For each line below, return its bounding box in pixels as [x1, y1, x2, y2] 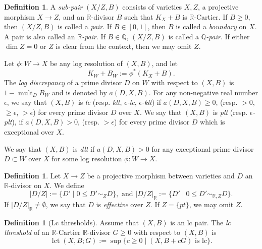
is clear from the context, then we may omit [56, 41, 192, 51]
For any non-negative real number [153, 87, 258, 97]
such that [124, 11, 153, 22]
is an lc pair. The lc [170, 217, 231, 227]
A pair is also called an [4, 31, 75, 41]
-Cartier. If [194, 11, 228, 22]
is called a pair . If [58, 21, 112, 32]
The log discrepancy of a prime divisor [4, 77, 122, 88]
